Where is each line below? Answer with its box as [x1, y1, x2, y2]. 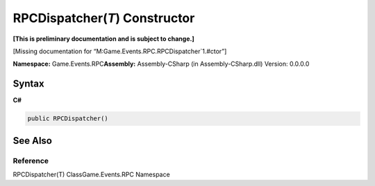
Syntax [12, 78, 44, 90]
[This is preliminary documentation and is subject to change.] [12, 35, 194, 43]
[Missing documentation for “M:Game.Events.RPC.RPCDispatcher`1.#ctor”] [12, 47, 227, 55]
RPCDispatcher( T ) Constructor [12, 10, 195, 26]
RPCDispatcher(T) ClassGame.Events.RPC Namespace [12, 170, 170, 178]
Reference [12, 156, 49, 165]
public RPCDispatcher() [27, 115, 109, 122]
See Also [12, 135, 52, 147]
